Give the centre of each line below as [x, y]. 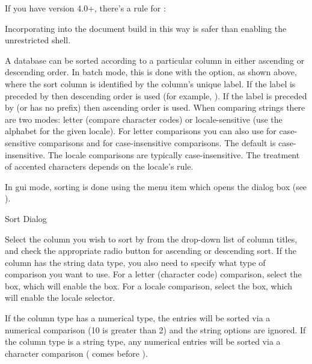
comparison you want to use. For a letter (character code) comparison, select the [153, 274]
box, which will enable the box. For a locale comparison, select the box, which [148, 285]
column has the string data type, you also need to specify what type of [135, 262]
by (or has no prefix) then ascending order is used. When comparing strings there [155, 107]
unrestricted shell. [38, 40]
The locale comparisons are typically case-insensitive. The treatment [174, 154]
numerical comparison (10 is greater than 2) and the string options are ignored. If [155, 329]
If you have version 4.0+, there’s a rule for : [85, 8]
